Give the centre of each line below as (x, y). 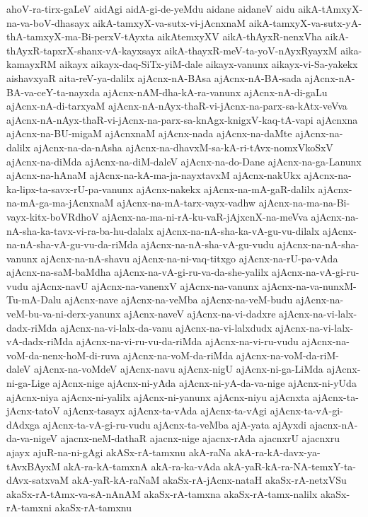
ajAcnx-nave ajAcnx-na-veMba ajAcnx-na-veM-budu (179, 300)
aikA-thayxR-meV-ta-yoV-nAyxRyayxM (251, 50)
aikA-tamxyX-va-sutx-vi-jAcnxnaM (169, 22)
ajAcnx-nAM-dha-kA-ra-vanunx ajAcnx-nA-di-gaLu (215, 92)
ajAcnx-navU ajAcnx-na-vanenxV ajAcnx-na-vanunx (145, 285)
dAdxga (23, 424)
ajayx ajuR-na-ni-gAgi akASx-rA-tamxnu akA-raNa (119, 452)
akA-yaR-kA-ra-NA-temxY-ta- (290, 466)
